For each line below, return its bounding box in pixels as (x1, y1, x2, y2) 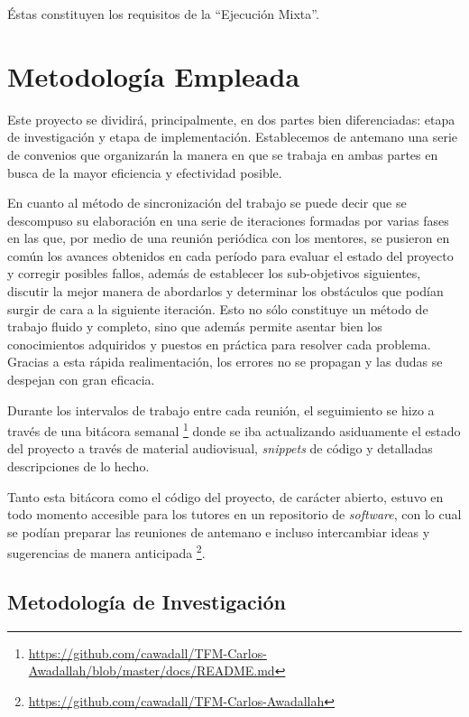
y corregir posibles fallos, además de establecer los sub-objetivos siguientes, (7, 264, 421, 283)
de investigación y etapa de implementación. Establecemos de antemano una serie (7, 127, 458, 146)
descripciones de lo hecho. (7, 457, 150, 476)
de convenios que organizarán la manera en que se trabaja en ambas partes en (7, 144, 438, 163)
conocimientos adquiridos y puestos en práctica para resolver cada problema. (7, 334, 431, 353)
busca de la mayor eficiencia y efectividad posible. (7, 163, 282, 182)
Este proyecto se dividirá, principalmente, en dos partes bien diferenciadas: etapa (7, 109, 455, 128)
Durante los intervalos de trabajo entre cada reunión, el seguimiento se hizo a (7, 400, 435, 419)
